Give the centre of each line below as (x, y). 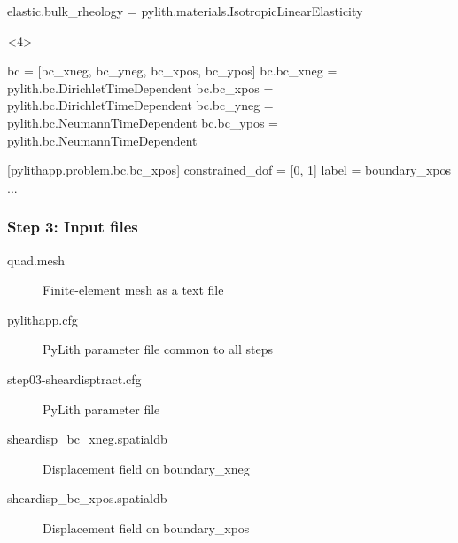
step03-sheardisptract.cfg (74, 378)
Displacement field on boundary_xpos (146, 527)
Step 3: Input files (73, 227)
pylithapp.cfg (43, 319)
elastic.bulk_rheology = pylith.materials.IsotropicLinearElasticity (185, 11)
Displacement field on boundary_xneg (146, 468)
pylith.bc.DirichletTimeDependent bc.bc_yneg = (140, 105)
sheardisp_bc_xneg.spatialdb (87, 439)
